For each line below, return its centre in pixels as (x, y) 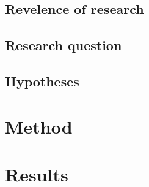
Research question (64, 45)
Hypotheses (42, 81)
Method (39, 126)
